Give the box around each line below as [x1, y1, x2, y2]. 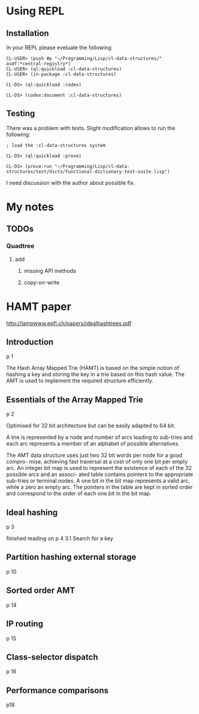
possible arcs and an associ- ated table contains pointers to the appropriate [6, 471, 194, 478]
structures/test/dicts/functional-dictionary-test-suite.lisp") [6, 168, 170, 174]
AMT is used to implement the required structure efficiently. [6, 377, 154, 384]
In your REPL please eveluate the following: [6, 44, 113, 51]
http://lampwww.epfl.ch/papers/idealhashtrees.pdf [6, 320, 132, 327]
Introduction [6, 337, 54, 347]
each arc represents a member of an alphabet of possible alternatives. [6, 440, 180, 447]
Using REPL [6, 4, 65, 18]
